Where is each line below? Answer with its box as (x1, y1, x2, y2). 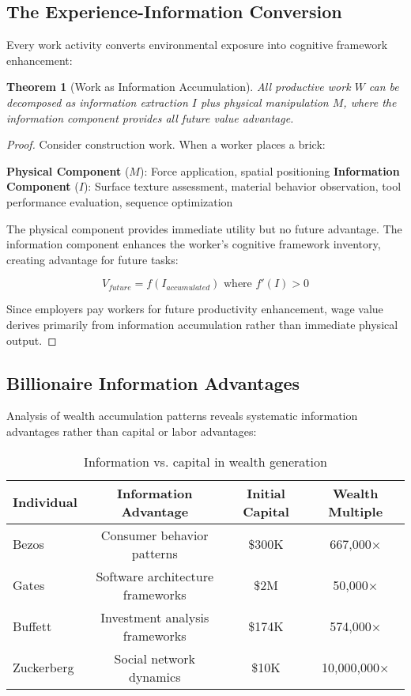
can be (368, 78, 399, 95)
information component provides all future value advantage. (6, 109, 294, 126)
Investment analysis (100, 607, 209, 626)
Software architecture (96, 566, 214, 585)
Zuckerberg (13, 658, 74, 676)
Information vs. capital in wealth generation (84, 452, 327, 471)
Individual (13, 493, 77, 511)
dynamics (129, 667, 181, 686)
